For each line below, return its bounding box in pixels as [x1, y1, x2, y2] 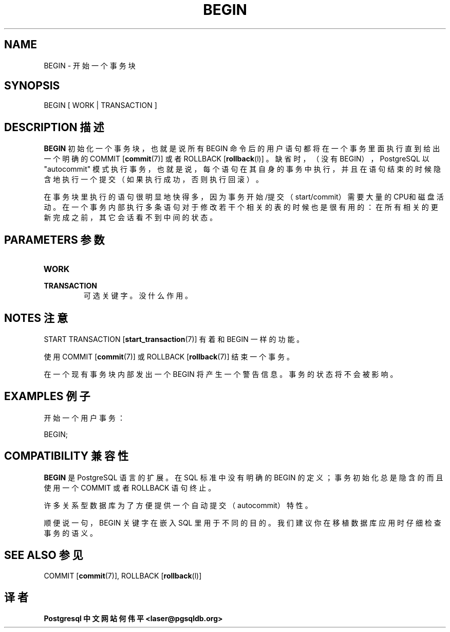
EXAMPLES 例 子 [4, 390, 90, 403]
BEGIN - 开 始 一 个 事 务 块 [44, 61, 136, 70]
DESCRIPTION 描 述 [4, 120, 104, 134]
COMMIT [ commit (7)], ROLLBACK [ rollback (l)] [44, 571, 202, 580]
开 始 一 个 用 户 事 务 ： [44, 413, 125, 422]
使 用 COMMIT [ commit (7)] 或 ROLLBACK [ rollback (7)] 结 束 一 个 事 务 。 [44, 352, 294, 361]
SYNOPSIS [4, 79, 60, 93]
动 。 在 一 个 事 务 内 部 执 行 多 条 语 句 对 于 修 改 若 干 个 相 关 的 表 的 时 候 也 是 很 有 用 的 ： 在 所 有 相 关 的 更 [44, 203, 438, 212]
